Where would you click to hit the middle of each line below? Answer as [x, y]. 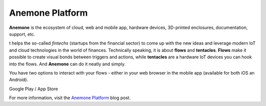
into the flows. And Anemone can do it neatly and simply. [67, 64]
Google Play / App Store [33, 89]
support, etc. [22, 34]
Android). [19, 80]
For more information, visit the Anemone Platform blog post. [70, 98]
